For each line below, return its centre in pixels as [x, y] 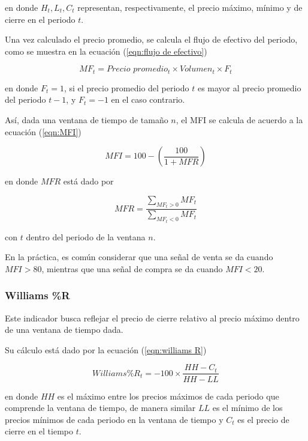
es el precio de [263, 419]
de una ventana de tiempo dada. [64, 330]
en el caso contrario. [148, 99]
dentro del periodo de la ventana [86, 236]
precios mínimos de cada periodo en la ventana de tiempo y [114, 419]
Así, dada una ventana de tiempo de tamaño [87, 120]
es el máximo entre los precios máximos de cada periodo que [168, 396]
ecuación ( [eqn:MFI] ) [43, 131]
